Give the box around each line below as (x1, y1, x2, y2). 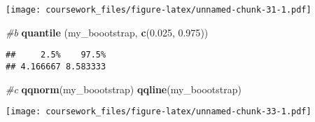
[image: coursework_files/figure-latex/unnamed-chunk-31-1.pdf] (6, 5, 311, 15)
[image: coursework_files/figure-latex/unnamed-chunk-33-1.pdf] (6, 107, 311, 117)
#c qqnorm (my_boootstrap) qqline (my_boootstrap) (6, 81, 241, 96)
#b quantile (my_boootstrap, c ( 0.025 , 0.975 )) (6, 25, 209, 39)
